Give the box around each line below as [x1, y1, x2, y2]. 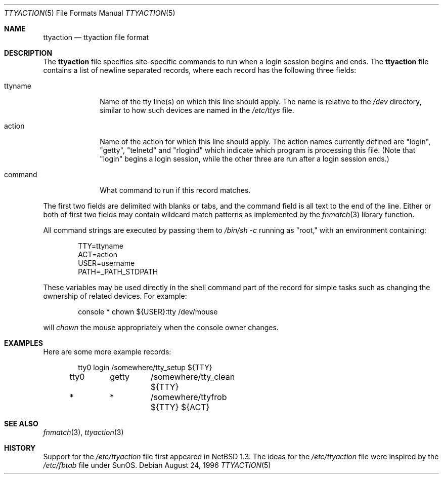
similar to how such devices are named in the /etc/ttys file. [100, 106, 294, 114]
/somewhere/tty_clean [150, 372, 235, 382]
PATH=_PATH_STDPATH [78, 267, 158, 276]
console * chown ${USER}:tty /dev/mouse [78, 307, 218, 316]
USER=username [78, 259, 135, 267]
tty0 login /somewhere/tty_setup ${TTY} [78, 363, 212, 372]
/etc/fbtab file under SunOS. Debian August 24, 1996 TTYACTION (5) [43, 461, 271, 469]
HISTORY [4, 444, 36, 452]
